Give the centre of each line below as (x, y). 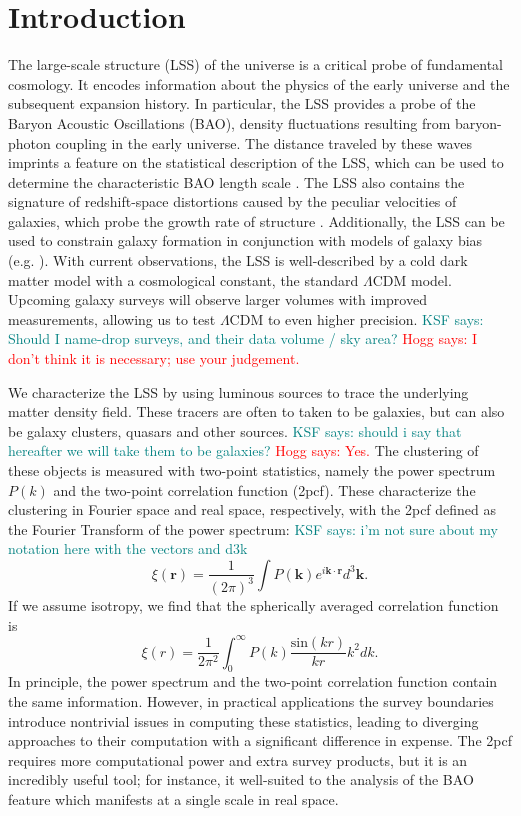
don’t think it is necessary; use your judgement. (154, 358)
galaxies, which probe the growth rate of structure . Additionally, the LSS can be (256, 220)
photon (29, 142)
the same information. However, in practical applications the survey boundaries (251, 700)
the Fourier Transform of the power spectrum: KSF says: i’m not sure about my (253, 528)
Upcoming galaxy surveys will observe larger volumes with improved (217, 299)
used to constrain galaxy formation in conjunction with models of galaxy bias (245, 240)
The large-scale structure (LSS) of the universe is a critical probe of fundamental (256, 64)
